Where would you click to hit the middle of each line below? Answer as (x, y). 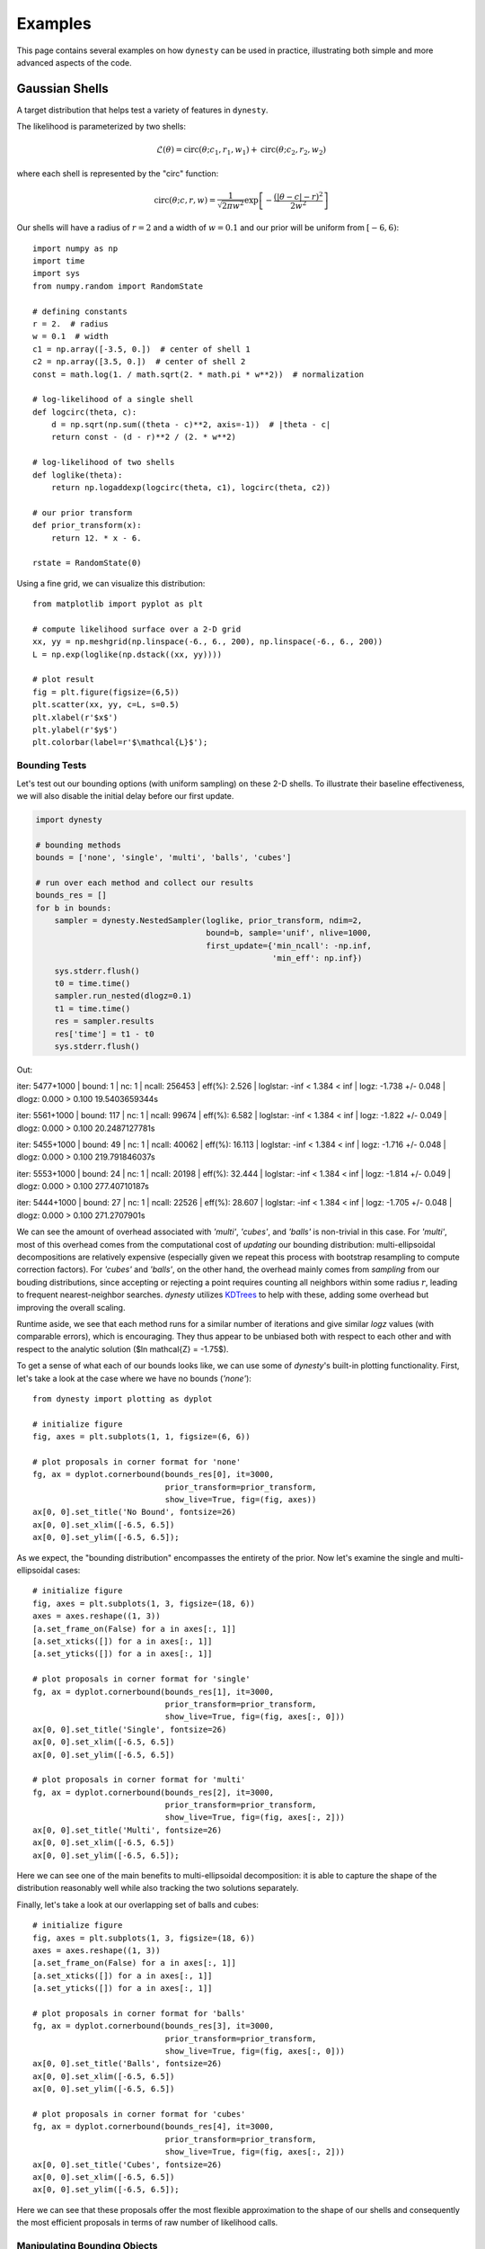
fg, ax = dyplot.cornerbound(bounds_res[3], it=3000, (153, 2026)
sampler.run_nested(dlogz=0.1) (123, 996)
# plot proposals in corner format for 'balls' (139, 2013)
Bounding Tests (52, 766)
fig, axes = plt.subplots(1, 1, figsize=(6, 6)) (141, 1437)
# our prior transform (83, 512)
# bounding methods (78, 845)
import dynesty (69, 820)
